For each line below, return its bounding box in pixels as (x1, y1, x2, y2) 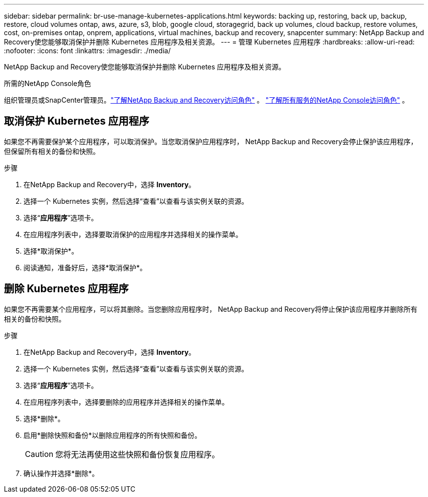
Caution (25, 449, 54, 459)
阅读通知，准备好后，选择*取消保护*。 (23, 263, 147, 272)
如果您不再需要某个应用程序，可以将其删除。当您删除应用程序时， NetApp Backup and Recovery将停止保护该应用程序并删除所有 (4, 304, 418, 313)
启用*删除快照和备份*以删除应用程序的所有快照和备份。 (23, 431, 202, 439)
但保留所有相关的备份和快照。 (4, 147, 100, 155)
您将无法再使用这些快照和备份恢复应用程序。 (55, 449, 220, 459)
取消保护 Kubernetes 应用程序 (4, 115, 150, 128)
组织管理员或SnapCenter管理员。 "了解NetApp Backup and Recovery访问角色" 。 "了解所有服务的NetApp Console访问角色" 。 (4, 96, 409, 104)
